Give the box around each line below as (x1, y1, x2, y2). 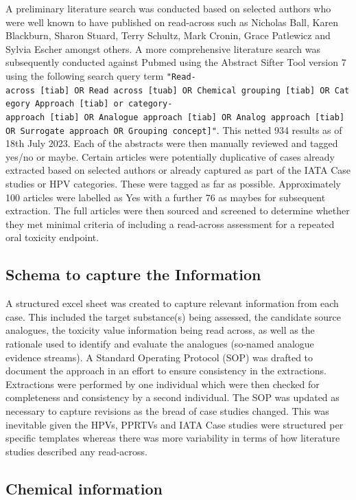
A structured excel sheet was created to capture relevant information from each (5, 296, 339, 310)
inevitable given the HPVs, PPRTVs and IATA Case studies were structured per (5, 417, 344, 431)
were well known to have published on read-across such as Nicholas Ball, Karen (5, 14, 338, 29)
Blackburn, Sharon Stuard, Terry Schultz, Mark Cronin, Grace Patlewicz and (5, 28, 331, 43)
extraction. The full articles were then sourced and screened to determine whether (5, 203, 350, 218)
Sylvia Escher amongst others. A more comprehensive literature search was (5, 41, 320, 56)
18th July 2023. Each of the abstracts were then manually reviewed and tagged (5, 136, 338, 150)
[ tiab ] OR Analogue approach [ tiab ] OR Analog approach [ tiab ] (49, 112, 345, 122)
